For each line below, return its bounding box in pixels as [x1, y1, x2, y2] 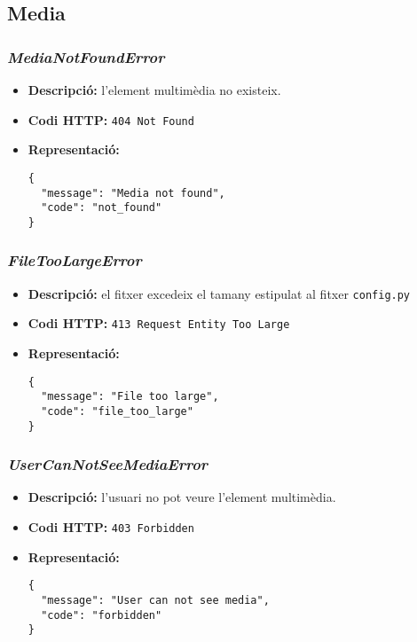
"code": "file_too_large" [41, 404, 193, 418]
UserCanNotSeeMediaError [7, 453, 208, 475]
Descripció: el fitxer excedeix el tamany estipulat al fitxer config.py [28, 284, 411, 302]
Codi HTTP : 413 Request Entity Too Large [28, 314, 290, 333]
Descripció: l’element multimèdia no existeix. [28, 81, 281, 98]
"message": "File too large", [41, 390, 219, 403]
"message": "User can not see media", [41, 593, 270, 607]
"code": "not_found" [41, 201, 162, 215]
